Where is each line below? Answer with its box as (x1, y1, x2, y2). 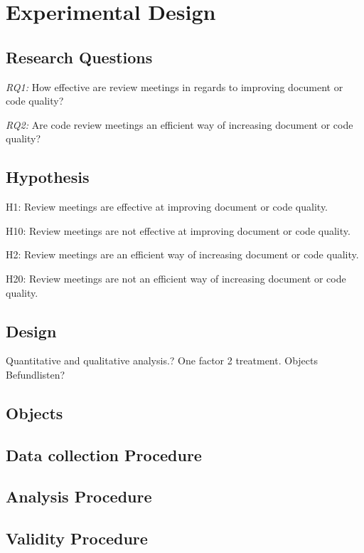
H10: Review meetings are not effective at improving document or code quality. (6, 223, 350, 238)
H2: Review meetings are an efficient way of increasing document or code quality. (6, 247, 359, 262)
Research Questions (6, 46, 153, 68)
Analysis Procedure (6, 485, 152, 507)
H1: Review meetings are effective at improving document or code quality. (6, 199, 328, 214)
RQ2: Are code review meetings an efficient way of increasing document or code (6, 117, 353, 132)
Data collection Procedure (6, 443, 202, 465)
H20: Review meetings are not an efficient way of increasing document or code (6, 270, 346, 285)
